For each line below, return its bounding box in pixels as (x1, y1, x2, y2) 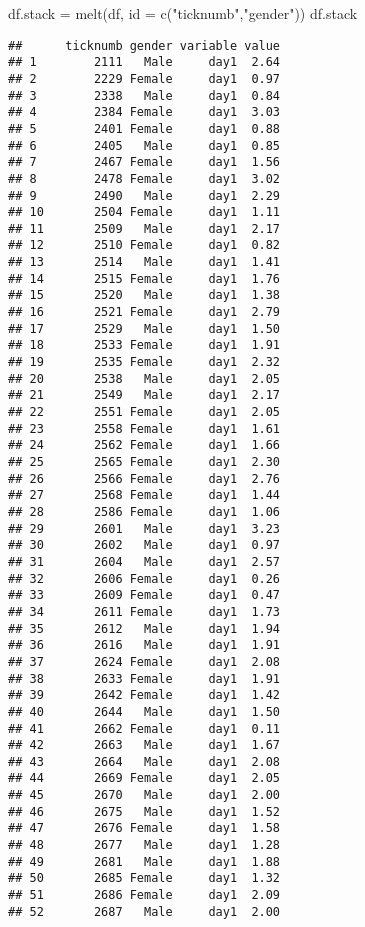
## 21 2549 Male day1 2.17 (8, 388, 281, 403)
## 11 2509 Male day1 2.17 (8, 221, 281, 236)
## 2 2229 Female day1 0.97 (8, 71, 281, 86)
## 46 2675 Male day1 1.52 (8, 804, 281, 819)
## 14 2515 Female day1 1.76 (8, 271, 281, 286)
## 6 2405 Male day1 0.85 (8, 138, 281, 153)
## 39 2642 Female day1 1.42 (8, 688, 281, 703)
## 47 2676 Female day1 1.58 (8, 821, 281, 836)
